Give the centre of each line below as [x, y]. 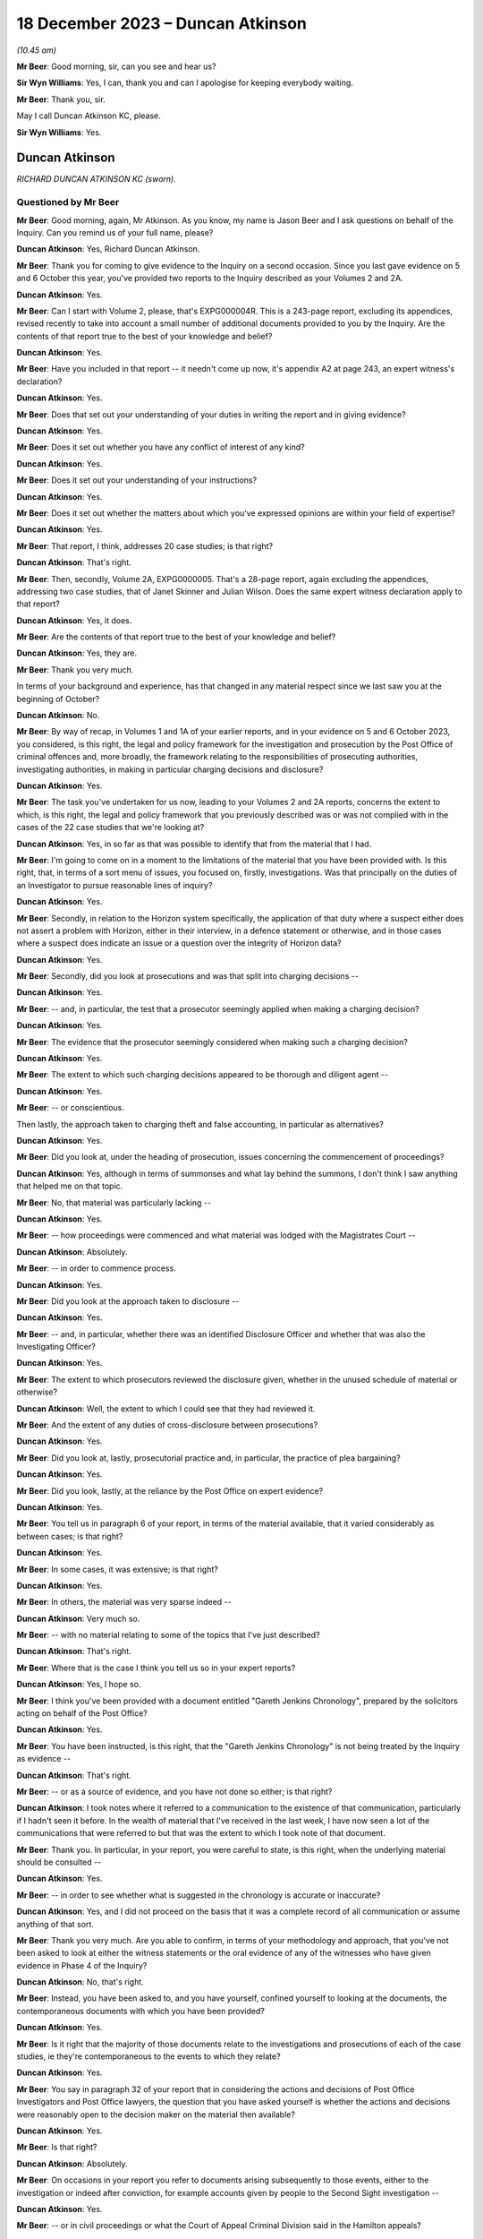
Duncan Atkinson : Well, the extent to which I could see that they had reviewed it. [166, 1408]
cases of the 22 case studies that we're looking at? [110, 828]
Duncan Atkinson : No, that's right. [80, 1982]
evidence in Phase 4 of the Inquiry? [82, 1965]
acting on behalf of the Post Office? [82, 1713]
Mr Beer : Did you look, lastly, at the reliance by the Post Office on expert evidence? [170, 1490]
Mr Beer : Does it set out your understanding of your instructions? [137, 480]
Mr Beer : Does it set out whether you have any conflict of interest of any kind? [161, 447]
